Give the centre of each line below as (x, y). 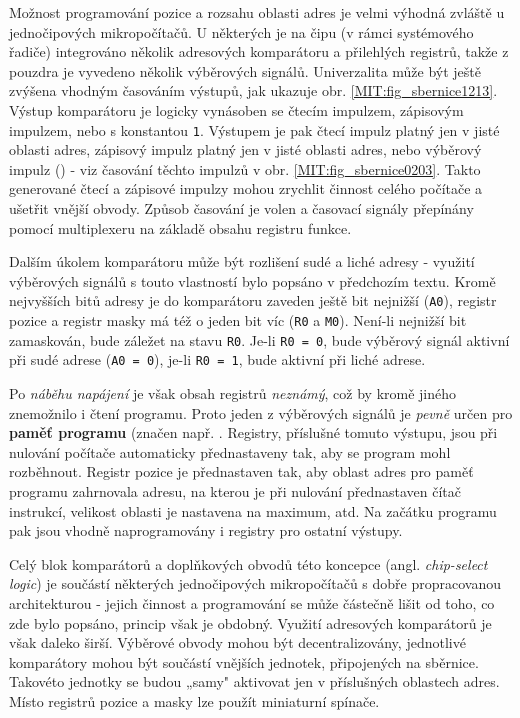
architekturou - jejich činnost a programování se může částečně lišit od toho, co (252, 602)
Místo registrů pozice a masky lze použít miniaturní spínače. (194, 700)
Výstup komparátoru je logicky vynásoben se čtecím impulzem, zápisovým (236, 109)
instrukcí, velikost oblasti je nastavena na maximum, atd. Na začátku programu (253, 510)
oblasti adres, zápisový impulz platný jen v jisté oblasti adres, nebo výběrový (245, 149)
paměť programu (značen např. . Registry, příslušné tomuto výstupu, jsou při (253, 432)
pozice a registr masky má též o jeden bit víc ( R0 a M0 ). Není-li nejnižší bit (238, 320)
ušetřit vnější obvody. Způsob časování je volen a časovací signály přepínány (241, 208)
